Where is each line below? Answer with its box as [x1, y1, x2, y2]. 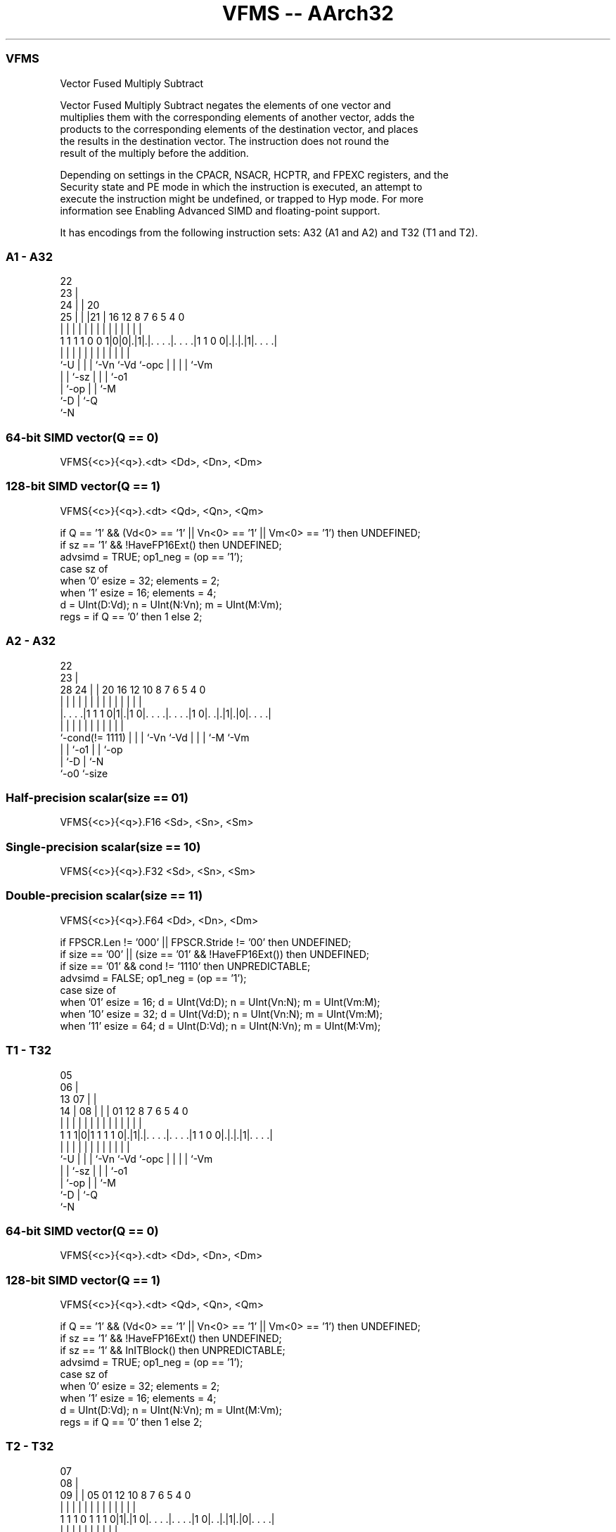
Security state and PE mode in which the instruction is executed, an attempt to [60, 180, 423, 193]
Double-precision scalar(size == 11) [6, 888, 203, 903]
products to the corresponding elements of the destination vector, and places [60, 122, 418, 135]
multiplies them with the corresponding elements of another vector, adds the [60, 110, 415, 123]
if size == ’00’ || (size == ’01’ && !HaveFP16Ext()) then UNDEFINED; [60, 947, 369, 960]
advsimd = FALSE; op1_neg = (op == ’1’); [60, 971, 247, 984]
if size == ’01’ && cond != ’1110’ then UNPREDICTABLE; [60, 959, 311, 972]
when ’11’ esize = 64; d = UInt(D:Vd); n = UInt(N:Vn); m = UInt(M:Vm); [60, 1019, 381, 1032]
